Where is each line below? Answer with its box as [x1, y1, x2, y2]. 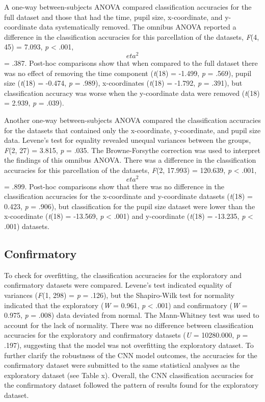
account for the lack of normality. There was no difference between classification [4, 319, 254, 330]
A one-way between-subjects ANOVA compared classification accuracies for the [4, 2, 252, 12]
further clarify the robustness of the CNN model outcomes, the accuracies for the [4, 349, 257, 360]
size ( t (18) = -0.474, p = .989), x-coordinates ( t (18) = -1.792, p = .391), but [4, 78, 243, 88]
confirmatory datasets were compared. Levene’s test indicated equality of [4, 280, 232, 290]
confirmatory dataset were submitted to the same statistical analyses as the [4, 360, 240, 370]
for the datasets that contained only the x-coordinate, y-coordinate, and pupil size [4, 124, 261, 135]
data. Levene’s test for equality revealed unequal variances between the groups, [4, 135, 251, 145]
